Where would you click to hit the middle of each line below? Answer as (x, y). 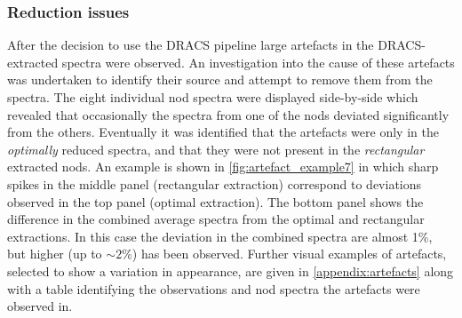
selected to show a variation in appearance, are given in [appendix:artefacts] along (231, 270)
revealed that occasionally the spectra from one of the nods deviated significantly (228, 114)
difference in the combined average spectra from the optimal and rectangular (216, 219)
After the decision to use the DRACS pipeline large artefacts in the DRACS (215, 45)
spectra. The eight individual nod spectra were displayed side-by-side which (213, 97)
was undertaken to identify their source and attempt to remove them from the (220, 79)
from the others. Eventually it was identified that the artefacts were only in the (223, 132)
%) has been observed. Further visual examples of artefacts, (284, 254)
